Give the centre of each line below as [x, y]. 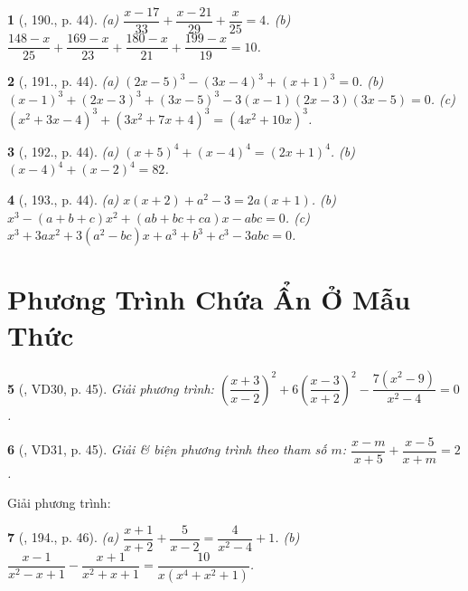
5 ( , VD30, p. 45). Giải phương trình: [111, 388]
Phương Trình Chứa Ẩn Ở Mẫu [209, 299]
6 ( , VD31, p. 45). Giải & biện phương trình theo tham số [167, 449]
